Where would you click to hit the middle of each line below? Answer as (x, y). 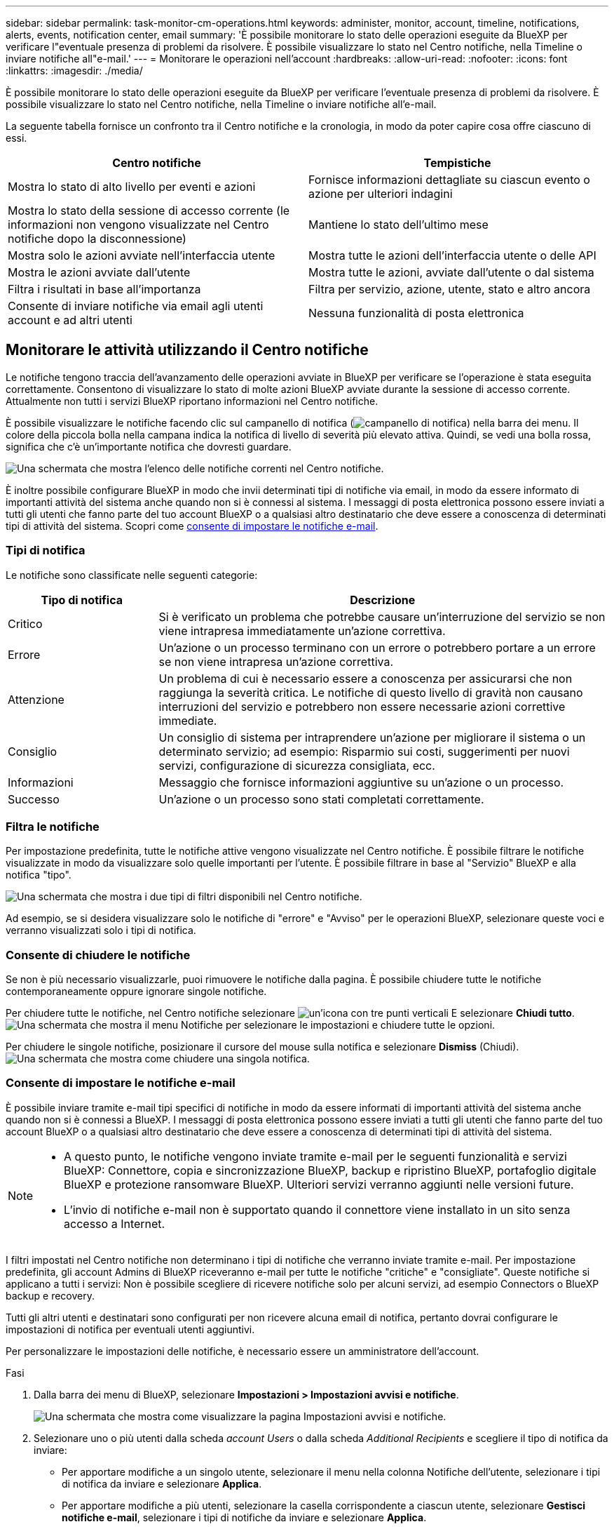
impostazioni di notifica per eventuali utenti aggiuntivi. (130, 1329)
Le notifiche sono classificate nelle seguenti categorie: (132, 575)
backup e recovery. (50, 1295)
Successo (34, 799)
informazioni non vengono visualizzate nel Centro (138, 225)
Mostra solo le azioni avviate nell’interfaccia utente (142, 255)
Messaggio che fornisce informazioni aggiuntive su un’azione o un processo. (361, 782)
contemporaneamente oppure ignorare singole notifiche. (136, 991)
